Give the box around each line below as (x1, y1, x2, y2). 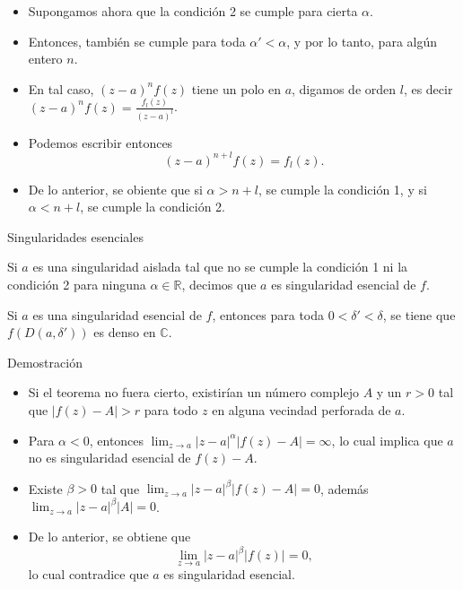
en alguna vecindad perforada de (212, 401, 391, 419)
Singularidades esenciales (7, 227, 144, 246)
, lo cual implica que (331, 430, 443, 449)
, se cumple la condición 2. (80, 197, 225, 216)
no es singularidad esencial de (28, 448, 191, 467)
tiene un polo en (191, 79, 281, 98)
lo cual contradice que (28, 565, 149, 584)
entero (28, 49, 63, 68)
